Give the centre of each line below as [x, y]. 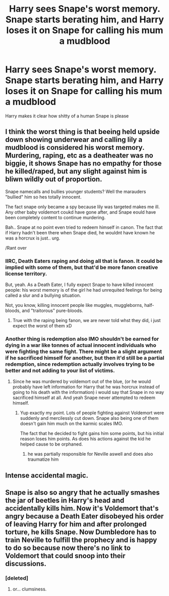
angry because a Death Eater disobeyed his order [84, 516]
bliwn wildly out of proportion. [54, 180]
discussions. [26, 564]
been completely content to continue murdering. [55, 217]
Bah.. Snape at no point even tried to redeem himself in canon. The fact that [84, 227]
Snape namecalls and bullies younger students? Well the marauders [76, 191]
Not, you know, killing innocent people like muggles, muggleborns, [74, 305]
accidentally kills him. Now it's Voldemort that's [82, 509]
